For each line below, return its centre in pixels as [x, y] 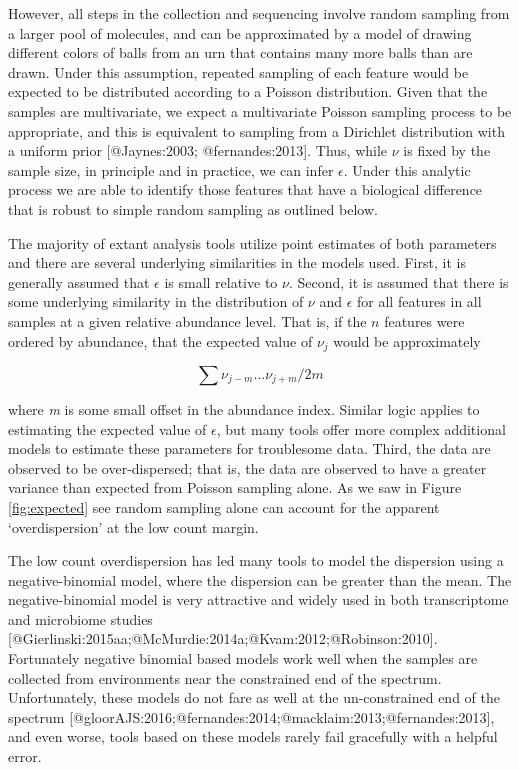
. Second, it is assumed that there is [398, 281]
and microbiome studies [80, 618]
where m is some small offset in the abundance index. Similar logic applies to [244, 408]
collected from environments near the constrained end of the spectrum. [225, 677]
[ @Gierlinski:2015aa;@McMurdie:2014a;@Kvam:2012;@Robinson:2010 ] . [223, 638]
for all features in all [419, 301]
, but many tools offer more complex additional [361, 428]
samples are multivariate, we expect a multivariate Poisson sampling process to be [260, 110]
